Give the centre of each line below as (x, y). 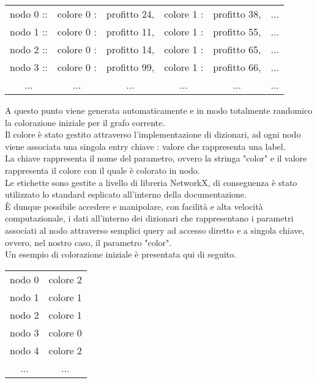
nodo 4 (24, 350)
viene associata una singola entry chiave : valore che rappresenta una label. (145, 146)
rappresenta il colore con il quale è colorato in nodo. (103, 170)
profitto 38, (237, 14)
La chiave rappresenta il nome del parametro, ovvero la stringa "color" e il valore (156, 158)
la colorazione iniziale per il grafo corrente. (85, 122)
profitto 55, (237, 32)
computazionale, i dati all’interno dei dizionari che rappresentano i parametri (149, 218)
